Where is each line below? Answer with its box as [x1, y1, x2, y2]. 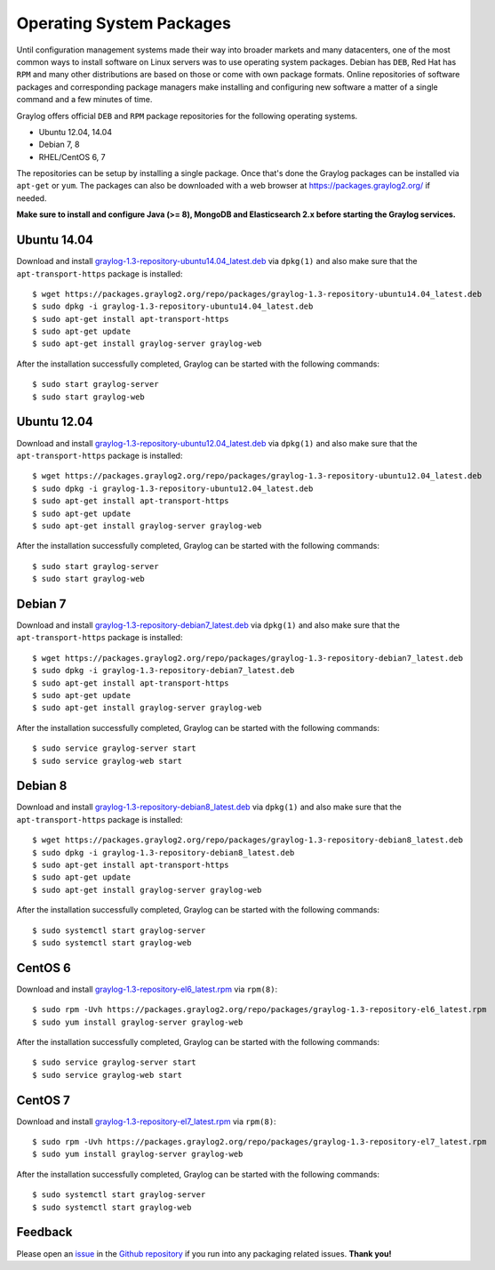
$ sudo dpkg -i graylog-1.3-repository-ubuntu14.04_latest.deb [32, 301, 314, 311]
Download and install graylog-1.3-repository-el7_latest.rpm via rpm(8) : [16, 1116, 276, 1127]
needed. [16, 192, 47, 204]
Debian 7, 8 [38, 139, 80, 150]
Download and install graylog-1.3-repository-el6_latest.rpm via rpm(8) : [16, 984, 278, 994]
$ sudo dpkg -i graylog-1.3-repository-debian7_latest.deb [32, 665, 295, 676]
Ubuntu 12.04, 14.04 [38, 126, 113, 137]
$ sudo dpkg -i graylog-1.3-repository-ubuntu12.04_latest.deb [32, 483, 314, 494]
